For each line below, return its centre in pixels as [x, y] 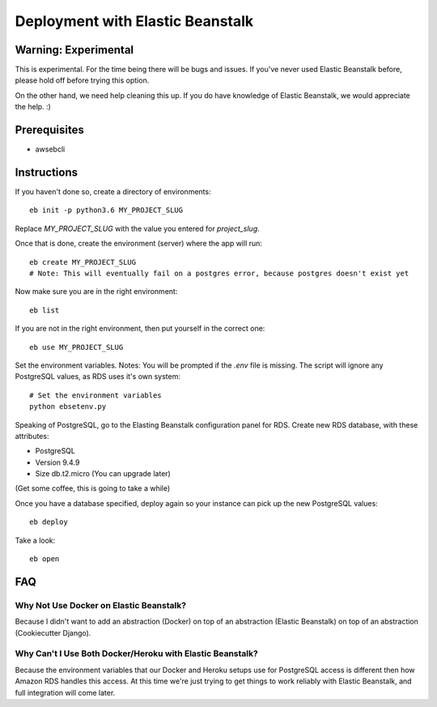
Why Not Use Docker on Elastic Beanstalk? [100, 605]
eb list [45, 310]
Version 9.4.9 [57, 462]
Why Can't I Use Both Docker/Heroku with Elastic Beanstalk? [136, 654]
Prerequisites [49, 130]
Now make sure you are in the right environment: [96, 292]
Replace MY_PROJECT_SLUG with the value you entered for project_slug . [138, 228]
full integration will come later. [65, 692]
